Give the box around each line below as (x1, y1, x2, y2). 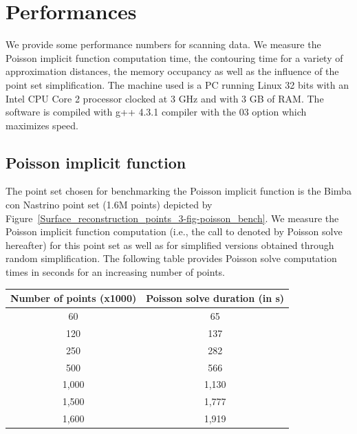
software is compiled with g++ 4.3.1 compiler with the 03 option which (6, 105, 307, 119)
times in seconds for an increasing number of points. (6, 265, 226, 279)
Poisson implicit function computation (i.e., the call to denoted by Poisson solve (6, 224, 343, 239)
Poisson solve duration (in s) (146, 291, 285, 305)
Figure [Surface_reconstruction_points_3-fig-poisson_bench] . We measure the (6, 210, 339, 225)
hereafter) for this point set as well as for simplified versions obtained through (6, 237, 334, 252)
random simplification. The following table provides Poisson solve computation (6, 251, 337, 265)
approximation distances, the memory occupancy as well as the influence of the (6, 64, 339, 78)
